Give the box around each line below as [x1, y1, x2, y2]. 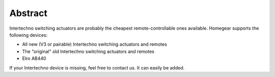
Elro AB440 [22, 55, 46, 61]
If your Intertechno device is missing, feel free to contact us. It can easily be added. [9, 64, 185, 70]
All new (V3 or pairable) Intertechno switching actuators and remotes [22, 41, 168, 47]
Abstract [9, 8, 48, 19]
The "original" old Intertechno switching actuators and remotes [22, 48, 155, 54]
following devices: [9, 32, 48, 38]
